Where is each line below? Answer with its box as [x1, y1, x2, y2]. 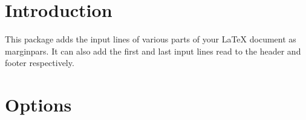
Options [5, 92, 72, 117]
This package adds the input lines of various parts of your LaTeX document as [5, 33, 296, 45]
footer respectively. [5, 56, 74, 69]
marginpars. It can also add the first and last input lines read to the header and [5, 44, 301, 57]
